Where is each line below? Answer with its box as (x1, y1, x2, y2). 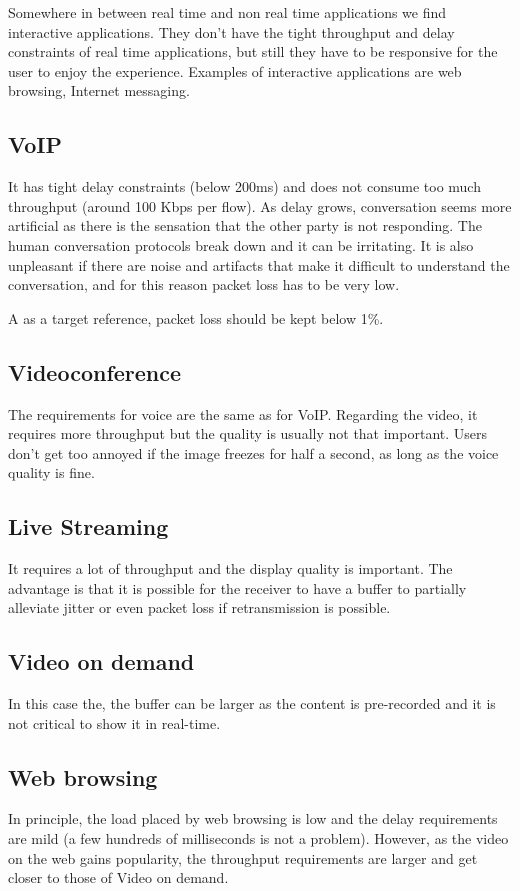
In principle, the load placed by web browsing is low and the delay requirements (8, 808, 498, 829)
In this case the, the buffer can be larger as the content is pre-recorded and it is (8, 693, 496, 714)
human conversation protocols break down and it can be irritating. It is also (8, 234, 474, 255)
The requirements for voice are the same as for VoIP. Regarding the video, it (8, 403, 478, 424)
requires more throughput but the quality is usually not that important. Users (8, 423, 488, 444)
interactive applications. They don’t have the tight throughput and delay (8, 21, 455, 42)
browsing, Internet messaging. (8, 80, 190, 101)
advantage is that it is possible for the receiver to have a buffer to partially (8, 577, 467, 598)
